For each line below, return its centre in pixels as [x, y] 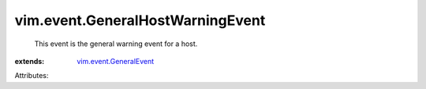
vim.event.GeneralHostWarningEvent [140, 20]
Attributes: [32, 76]
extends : [30, 61]
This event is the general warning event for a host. [116, 44]
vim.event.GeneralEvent [116, 61]
